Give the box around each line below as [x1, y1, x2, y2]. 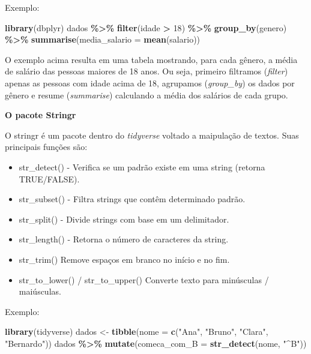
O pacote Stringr [5, 109, 76, 121]
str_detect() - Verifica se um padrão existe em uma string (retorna [19, 160, 265, 173]
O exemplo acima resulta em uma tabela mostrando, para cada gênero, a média [5, 53, 298, 65]
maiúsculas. [19, 285, 61, 298]
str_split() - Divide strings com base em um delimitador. [19, 212, 229, 225]
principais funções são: [5, 140, 88, 153]
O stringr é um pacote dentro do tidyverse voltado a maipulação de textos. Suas [5, 128, 299, 141]
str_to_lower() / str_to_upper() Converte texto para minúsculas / [19, 273, 269, 286]
